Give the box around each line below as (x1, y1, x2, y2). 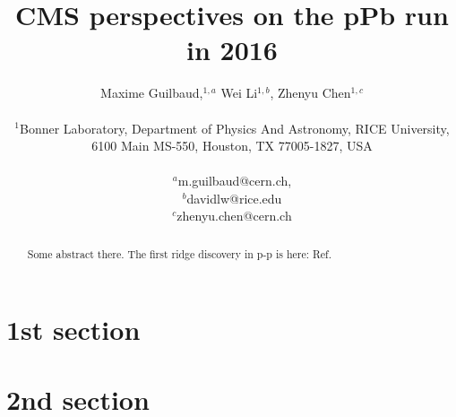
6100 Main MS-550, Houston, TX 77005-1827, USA (91, 136, 373, 155)
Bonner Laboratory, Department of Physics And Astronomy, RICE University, (19, 118, 450, 137)
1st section (6, 310, 141, 347)
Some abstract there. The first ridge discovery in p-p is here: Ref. (27, 246, 331, 261)
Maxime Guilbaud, (100, 83, 203, 102)
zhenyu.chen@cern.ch (176, 206, 292, 225)
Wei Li (220, 83, 258, 102)
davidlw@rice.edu (186, 188, 282, 207)
